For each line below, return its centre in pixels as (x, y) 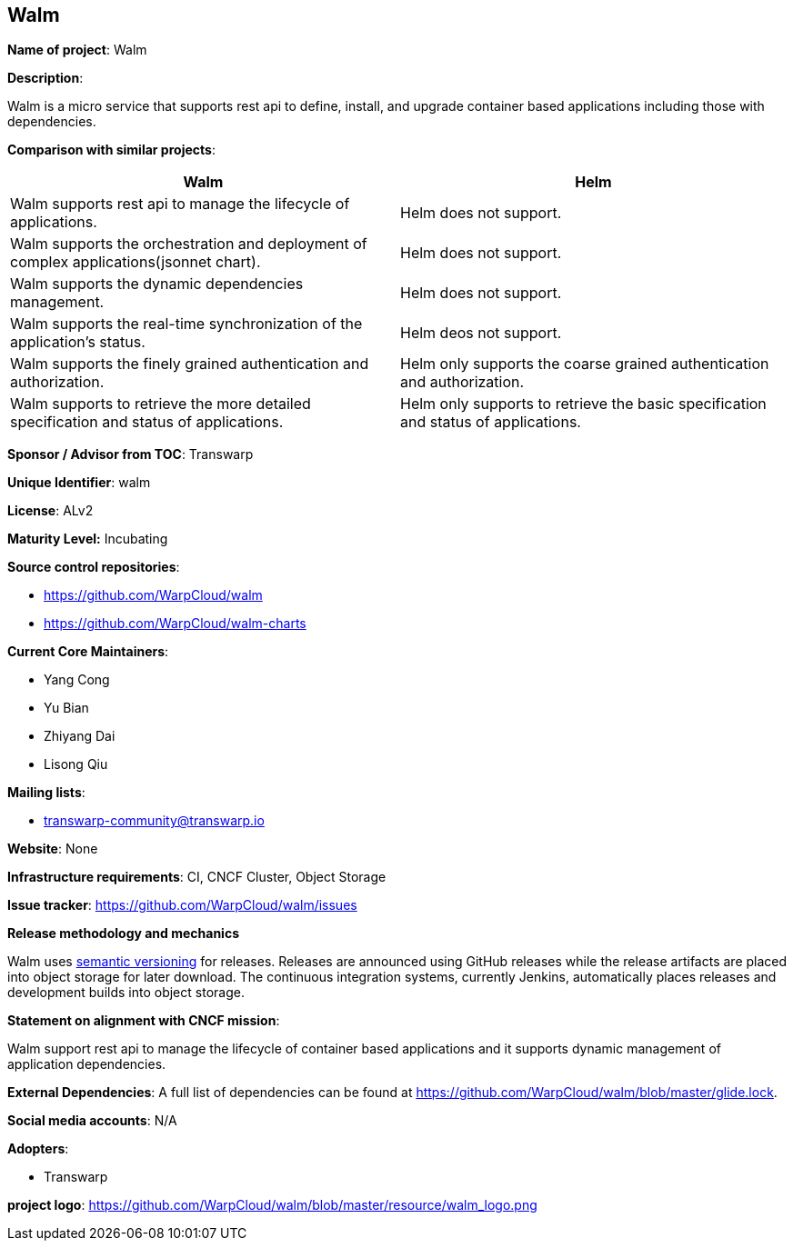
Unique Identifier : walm (79, 483)
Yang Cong (77, 680)
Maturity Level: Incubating (88, 539)
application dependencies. (87, 1064)
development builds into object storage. (126, 993)
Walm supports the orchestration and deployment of (189, 244)
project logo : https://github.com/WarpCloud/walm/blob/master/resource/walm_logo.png (272, 1205)
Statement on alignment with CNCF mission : (144, 1021)
